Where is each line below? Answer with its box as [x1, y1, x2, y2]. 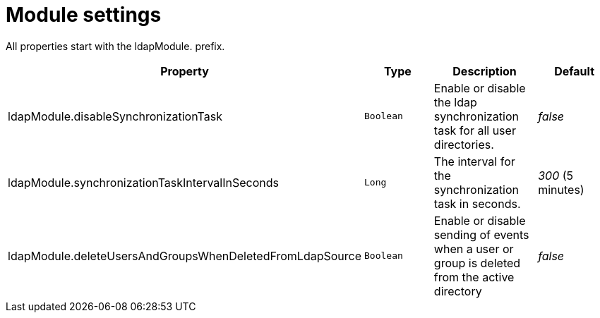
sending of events [433, 227, 529, 242]
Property [160, 63, 209, 78]
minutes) [538, 182, 584, 197]
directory [433, 283, 482, 298]
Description [452, 63, 517, 78]
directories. [433, 137, 494, 152]
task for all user [433, 123, 516, 137]
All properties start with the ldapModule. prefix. [6, 39, 225, 52]
